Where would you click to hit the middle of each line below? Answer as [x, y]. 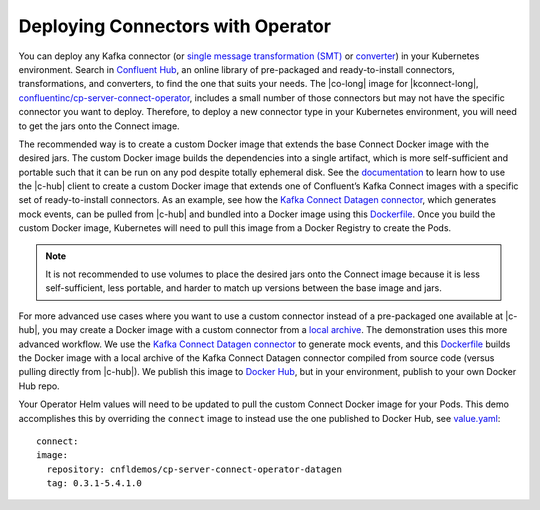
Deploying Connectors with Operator [175, 26]
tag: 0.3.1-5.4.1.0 [94, 483]
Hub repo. [39, 386]
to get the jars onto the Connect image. [99, 126]
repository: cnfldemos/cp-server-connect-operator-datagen [194, 469]
